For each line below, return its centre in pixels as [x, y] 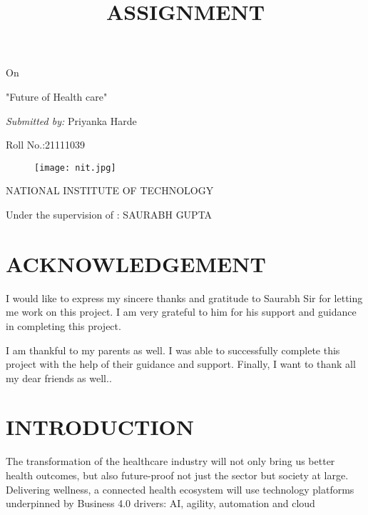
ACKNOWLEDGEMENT [136, 263]
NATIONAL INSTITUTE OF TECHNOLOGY [110, 190]
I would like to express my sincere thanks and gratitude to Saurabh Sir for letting [184, 297]
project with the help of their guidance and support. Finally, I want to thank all [181, 364]
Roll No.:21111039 [46, 145]
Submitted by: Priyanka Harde [71, 120]
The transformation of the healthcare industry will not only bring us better [170, 461]
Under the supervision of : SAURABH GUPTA [109, 214]
